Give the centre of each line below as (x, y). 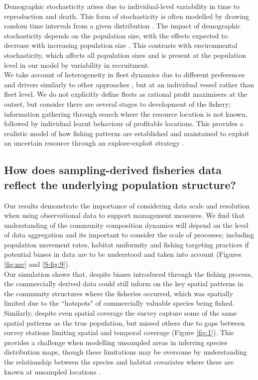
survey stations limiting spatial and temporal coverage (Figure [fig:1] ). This (119, 332)
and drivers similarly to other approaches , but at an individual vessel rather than (129, 84)
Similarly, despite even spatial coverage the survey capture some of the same (121, 313)
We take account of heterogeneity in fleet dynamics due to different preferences (125, 75)
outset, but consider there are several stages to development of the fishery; (118, 103)
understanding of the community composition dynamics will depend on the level (126, 225)
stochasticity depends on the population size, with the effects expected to (116, 35)
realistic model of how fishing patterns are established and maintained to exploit (127, 133)
